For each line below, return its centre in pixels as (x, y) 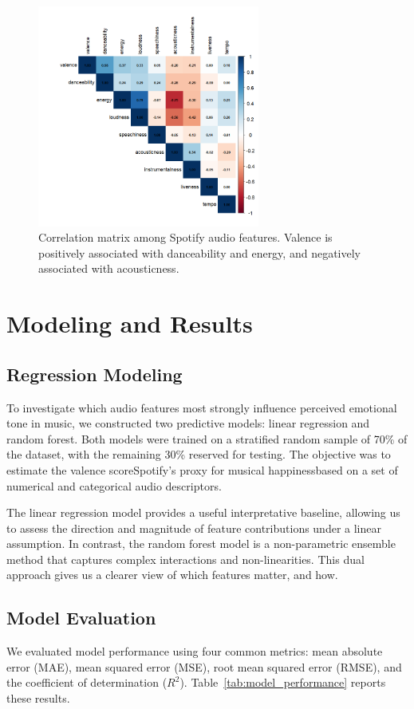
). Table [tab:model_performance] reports (283, 682)
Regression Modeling (95, 374)
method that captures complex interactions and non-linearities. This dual (185, 559)
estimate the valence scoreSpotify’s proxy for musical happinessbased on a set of (202, 469)
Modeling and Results (130, 323)
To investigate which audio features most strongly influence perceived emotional (202, 407)
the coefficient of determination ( (87, 682)
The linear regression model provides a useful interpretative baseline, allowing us (203, 512)
